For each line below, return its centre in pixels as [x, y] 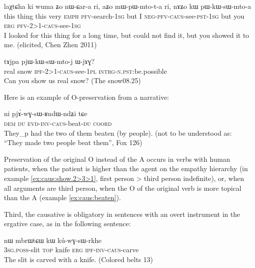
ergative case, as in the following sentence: [68, 223]
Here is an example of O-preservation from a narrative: [86, 97]
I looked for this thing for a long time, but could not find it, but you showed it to [127, 35]
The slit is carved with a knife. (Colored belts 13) [79, 259]
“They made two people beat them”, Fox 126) [73, 142]
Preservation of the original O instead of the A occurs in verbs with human [117, 159]
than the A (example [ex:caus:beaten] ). [63, 197]
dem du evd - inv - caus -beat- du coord [58, 123]
